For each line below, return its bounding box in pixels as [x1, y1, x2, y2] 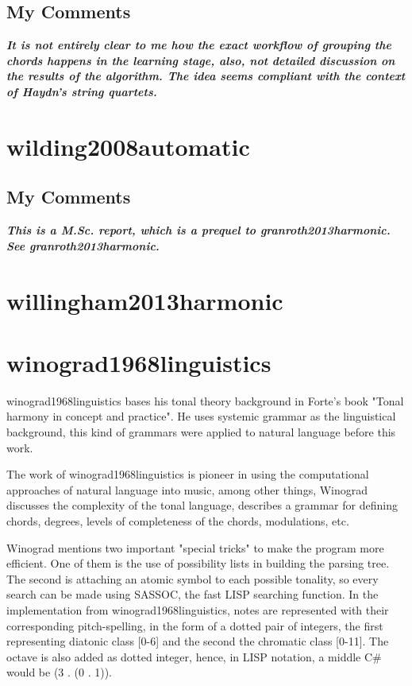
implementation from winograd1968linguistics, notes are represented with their [6, 601, 389, 618]
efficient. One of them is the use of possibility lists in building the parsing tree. [6, 555, 390, 572]
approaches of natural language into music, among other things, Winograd [6, 481, 368, 498]
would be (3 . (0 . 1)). [6, 664, 112, 680]
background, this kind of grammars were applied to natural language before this [6, 424, 396, 440]
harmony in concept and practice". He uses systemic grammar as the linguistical [6, 408, 396, 424]
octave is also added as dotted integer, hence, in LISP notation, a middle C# [6, 648, 382, 665]
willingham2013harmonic [6, 284, 283, 316]
